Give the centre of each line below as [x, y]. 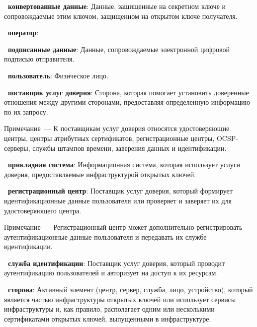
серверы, [17, 148]
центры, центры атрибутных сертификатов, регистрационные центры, [109, 138]
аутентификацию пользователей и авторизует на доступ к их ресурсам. [111, 273]
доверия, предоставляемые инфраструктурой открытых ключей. [100, 174]
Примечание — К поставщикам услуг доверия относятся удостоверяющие [117, 128]
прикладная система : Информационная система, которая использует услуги [124, 164]
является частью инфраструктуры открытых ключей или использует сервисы [120, 299]
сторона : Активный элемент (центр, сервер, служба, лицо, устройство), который [130, 290]
